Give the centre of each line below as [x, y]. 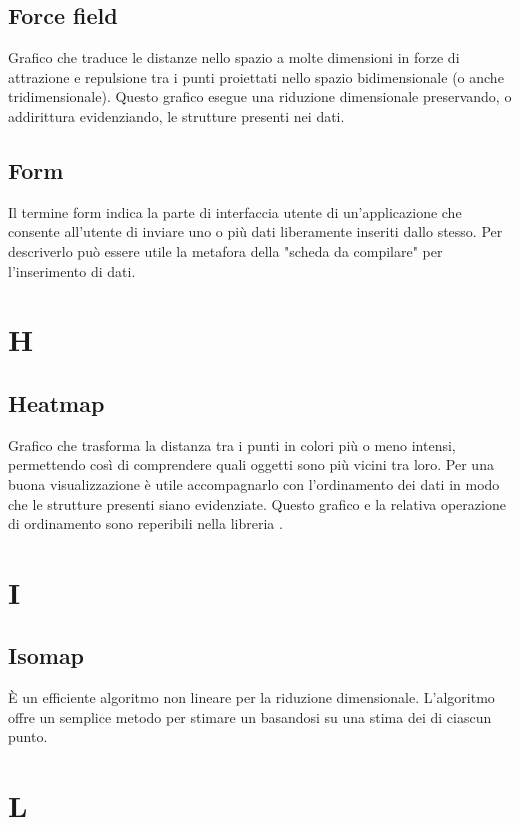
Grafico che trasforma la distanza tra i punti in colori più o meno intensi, [232, 444]
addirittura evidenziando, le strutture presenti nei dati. [176, 115]
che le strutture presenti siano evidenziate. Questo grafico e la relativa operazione [257, 503]
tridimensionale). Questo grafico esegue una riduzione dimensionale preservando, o [260, 96]
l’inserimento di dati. [72, 270]
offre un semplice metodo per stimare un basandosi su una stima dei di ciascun [250, 716]
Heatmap [56, 402]
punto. [28, 736]
